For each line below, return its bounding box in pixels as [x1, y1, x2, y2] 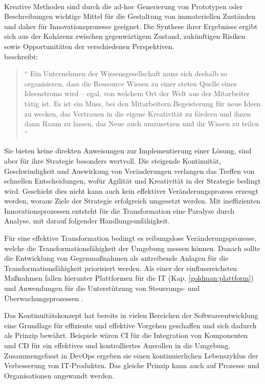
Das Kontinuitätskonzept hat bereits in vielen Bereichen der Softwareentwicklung [4, 310, 258, 321]
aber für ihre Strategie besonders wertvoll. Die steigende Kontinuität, [4, 155, 221, 166]
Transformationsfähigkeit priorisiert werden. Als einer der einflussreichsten [4, 262, 237, 273]
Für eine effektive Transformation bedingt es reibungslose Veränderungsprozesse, [4, 233, 257, 243]
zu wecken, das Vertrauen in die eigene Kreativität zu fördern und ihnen [24, 108, 251, 119]
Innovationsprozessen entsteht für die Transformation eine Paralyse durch [4, 205, 235, 216]
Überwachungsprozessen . [4, 292, 83, 303]
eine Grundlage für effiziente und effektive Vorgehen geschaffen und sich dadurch [4, 320, 257, 330]
